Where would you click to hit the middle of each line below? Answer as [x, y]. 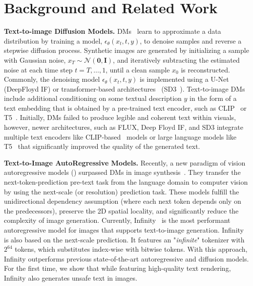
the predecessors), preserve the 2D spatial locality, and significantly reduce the [121, 210]
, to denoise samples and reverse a [191, 40]
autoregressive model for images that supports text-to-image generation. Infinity [124, 230]
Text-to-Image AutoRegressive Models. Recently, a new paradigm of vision [125, 162]
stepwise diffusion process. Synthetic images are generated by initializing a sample [126, 50]
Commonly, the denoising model [52, 79]
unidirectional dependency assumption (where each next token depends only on [123, 201]
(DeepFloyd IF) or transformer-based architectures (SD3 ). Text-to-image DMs [125, 88]
